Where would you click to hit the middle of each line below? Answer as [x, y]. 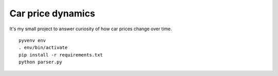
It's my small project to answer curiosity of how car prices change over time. [91, 29]
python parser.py [40, 62]
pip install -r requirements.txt [61, 55]
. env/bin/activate [43, 48]
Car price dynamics [52, 13]
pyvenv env [32, 40]
